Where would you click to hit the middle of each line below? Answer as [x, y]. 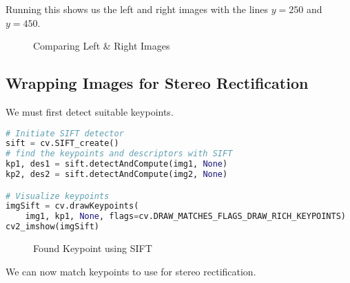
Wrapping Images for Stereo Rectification [157, 83]
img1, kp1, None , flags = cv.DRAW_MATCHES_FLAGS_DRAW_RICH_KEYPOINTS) [185, 217]
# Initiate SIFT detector [65, 133]
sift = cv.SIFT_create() [62, 144]
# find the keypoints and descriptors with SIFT [119, 154]
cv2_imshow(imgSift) [53, 227]
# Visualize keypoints [58, 196]
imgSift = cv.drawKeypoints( [72, 206]
